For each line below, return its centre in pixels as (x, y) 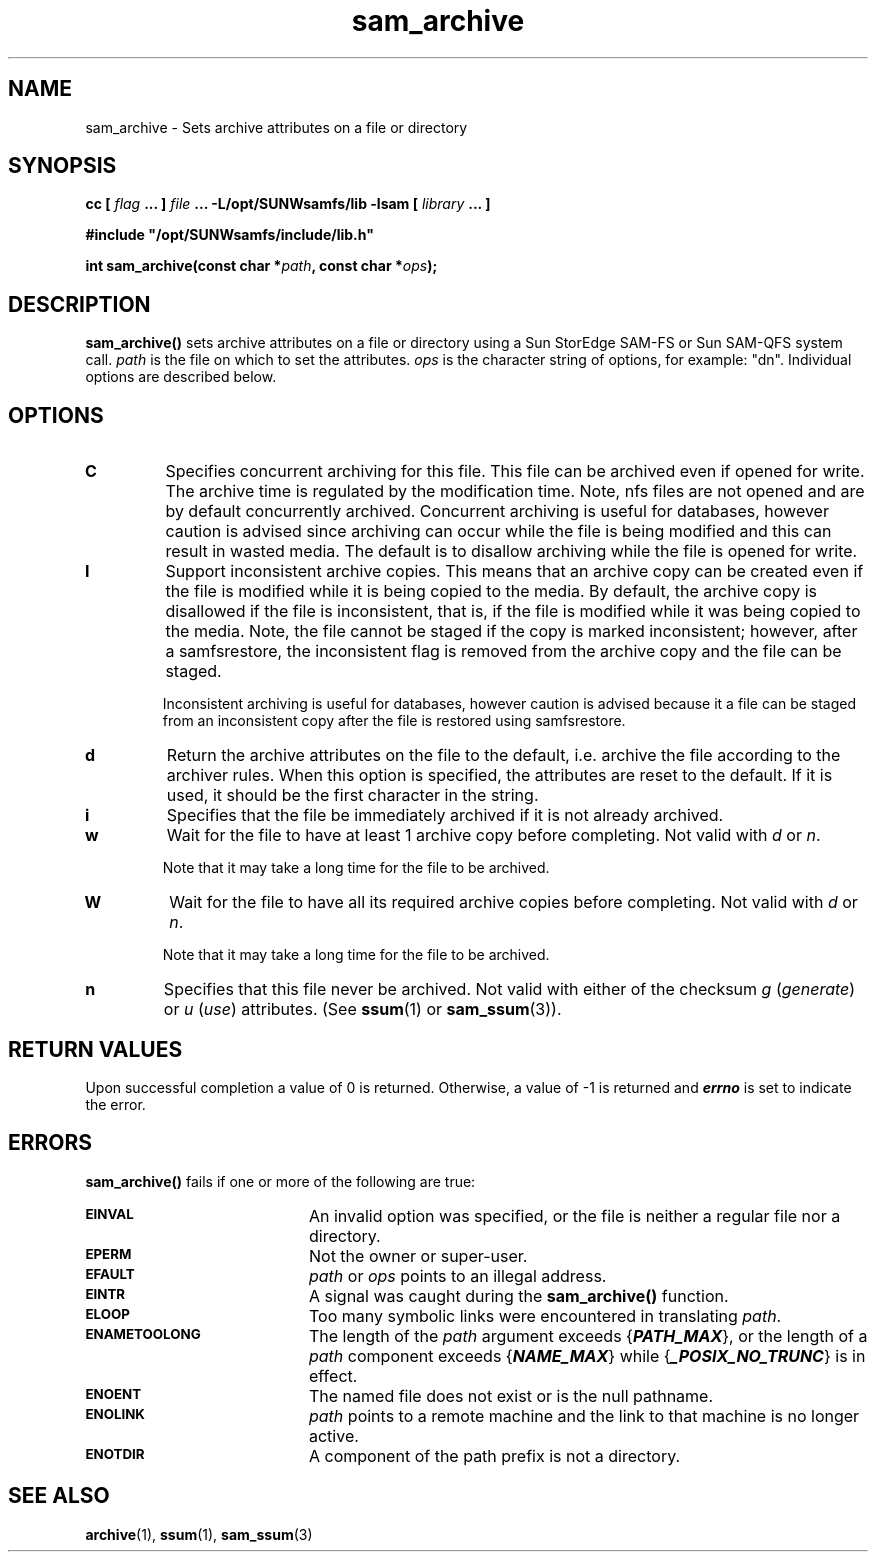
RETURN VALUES (95, 1049)
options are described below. (181, 377)
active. (333, 1435)
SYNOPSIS (62, 166)
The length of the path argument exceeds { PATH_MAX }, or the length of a (588, 1335)
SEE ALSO (59, 1496)
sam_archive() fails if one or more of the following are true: (280, 1181)
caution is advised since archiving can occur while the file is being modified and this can (498, 531)
